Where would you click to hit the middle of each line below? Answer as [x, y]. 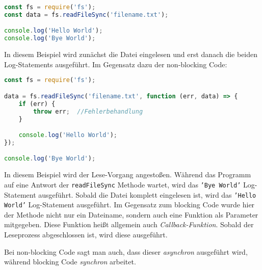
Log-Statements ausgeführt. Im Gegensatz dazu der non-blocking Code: [116, 64]
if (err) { [37, 104]
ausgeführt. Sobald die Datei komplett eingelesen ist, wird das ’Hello [147, 194]
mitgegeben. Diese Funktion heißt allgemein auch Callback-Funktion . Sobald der [129, 224]
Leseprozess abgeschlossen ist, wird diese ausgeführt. [86, 235]
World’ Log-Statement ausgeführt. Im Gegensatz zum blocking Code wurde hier [129, 205]
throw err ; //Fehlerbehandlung [88, 111]
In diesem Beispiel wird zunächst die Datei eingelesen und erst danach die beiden [131, 54]
